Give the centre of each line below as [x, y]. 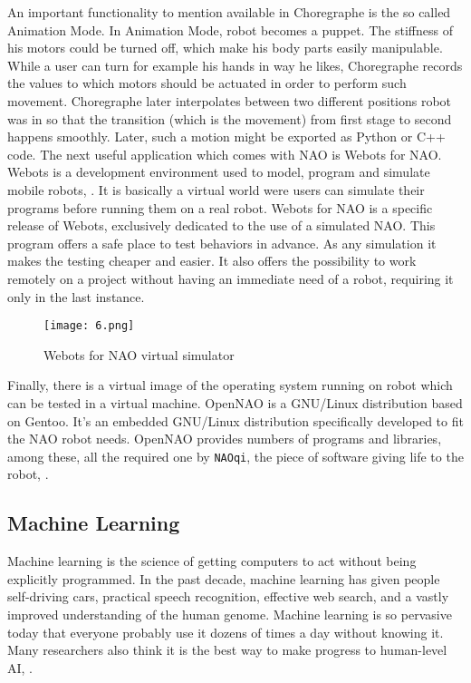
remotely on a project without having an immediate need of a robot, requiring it [231, 278]
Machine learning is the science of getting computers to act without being [212, 561]
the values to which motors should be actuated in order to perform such [207, 83]
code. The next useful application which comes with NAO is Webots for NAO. [225, 154]
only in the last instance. [76, 296]
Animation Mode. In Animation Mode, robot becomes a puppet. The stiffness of [230, 29]
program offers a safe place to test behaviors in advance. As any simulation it [222, 243]
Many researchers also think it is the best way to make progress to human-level [227, 650]
